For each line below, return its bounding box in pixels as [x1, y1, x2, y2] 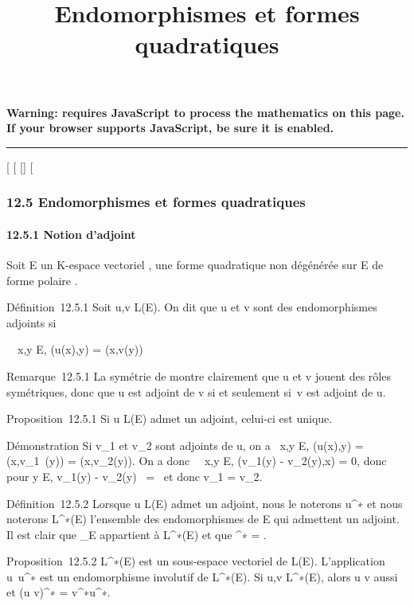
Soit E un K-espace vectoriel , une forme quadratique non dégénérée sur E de [6, 256, 384, 272]
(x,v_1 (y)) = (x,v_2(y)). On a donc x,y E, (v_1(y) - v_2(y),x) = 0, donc [6, 452, 387, 469]
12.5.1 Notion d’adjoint [6, 225, 136, 242]
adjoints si [6, 314, 57, 330]
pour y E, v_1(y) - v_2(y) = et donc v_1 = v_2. [6, 467, 263, 484]
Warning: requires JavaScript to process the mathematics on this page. [6, 104, 404, 120]
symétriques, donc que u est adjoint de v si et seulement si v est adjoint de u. [6, 383, 386, 400]
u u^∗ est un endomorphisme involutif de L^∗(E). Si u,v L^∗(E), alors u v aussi [6, 568, 398, 584]
